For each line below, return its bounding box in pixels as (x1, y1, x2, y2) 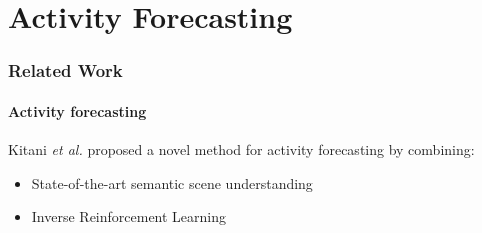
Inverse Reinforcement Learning (31, 206, 227, 227)
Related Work (8, 58, 123, 83)
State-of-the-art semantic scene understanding (31, 172, 313, 193)
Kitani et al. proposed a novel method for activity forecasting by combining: (8, 139, 475, 160)
